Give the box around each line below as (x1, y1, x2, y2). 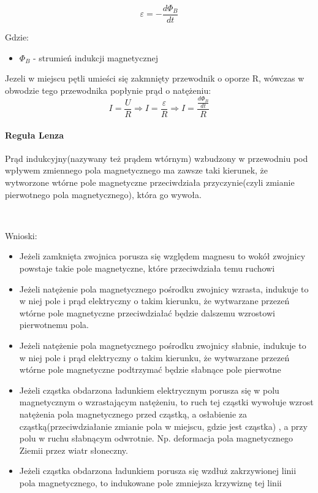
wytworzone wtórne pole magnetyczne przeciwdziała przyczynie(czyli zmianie (5, 176, 295, 188)
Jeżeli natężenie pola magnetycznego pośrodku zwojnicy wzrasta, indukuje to (19, 282, 309, 295)
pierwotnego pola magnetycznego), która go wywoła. (5, 188, 202, 201)
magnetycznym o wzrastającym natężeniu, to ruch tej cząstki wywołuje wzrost (19, 396, 314, 408)
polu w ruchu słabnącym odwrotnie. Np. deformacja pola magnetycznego (19, 432, 293, 445)
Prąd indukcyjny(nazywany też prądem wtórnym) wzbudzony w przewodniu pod (5, 151, 308, 164)
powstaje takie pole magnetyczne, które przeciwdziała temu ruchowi (19, 261, 275, 274)
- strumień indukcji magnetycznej (33, 51, 158, 64)
